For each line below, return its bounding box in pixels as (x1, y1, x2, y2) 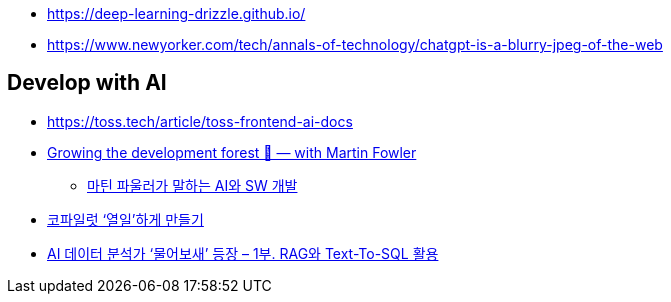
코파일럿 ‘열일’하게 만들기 (47, 210, 204, 228)
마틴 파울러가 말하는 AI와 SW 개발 (87, 176, 298, 194)
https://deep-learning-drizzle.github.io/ (47, 5, 306, 22)
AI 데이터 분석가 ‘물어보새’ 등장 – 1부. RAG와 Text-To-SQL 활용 (47, 244, 439, 262)
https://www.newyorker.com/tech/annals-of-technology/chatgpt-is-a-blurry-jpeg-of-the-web (47, 36, 663, 53)
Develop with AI (7, 70, 167, 96)
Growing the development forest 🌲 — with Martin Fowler (47, 143, 417, 161)
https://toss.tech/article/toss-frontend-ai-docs (47, 112, 353, 130)
